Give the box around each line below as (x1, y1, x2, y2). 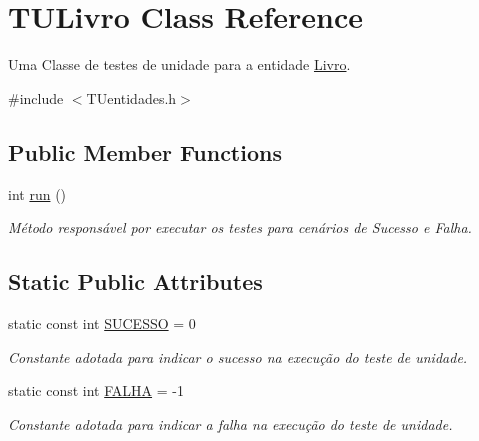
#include (8, 87, 64, 108)
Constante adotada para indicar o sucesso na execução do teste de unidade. (8, 346, 468, 367)
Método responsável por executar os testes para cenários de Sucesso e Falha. (8, 217, 472, 238)
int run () (8, 183, 67, 204)
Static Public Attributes (8, 266, 263, 297)
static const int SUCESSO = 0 (8, 312, 196, 333)
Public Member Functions (8, 136, 282, 167)
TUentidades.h (86, 87, 177, 108)
